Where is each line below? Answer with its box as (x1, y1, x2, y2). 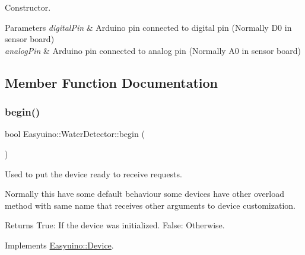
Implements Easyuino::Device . (5, 238, 114, 251)
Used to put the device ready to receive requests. (5, 167, 182, 180)
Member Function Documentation (5, 73, 218, 91)
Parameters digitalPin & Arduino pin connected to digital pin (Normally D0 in (5, 21, 292, 33)
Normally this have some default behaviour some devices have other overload (5, 187, 284, 200)
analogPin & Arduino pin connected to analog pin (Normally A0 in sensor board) (5, 44, 301, 56)
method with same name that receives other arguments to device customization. (5, 199, 296, 211)
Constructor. (5, 1, 51, 13)
